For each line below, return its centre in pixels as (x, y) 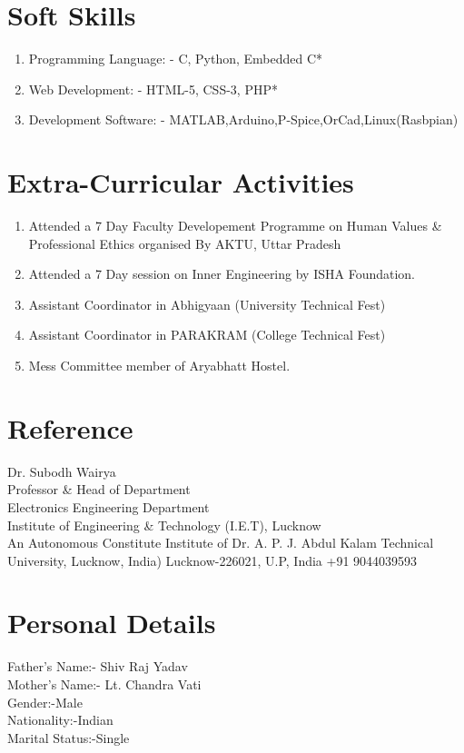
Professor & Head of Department (99, 489)
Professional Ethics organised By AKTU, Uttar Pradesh (185, 243)
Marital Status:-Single (69, 737)
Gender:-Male (45, 702)
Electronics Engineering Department (109, 506)
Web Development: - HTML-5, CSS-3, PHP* (153, 89)
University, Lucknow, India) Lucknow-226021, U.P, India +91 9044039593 (212, 560)
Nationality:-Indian (60, 720)
